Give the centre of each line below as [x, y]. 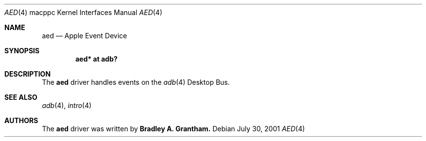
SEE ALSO [21, 97]
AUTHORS [21, 120]
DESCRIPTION [28, 74]
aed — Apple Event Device [85, 36]
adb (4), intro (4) [67, 105]
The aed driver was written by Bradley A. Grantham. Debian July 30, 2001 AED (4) [173, 129]
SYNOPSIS [22, 51]
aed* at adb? [96, 59]
